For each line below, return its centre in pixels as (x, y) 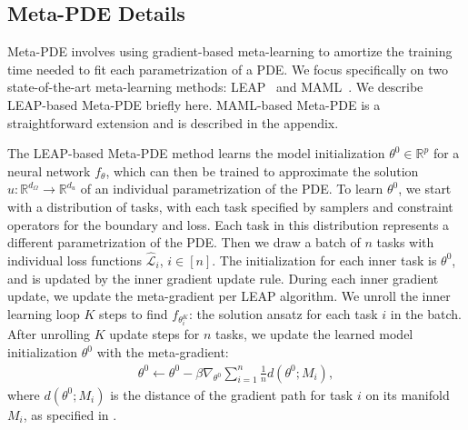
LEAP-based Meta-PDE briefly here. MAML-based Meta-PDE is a (194, 104)
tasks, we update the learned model (314, 334)
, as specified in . (70, 414)
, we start (425, 189)
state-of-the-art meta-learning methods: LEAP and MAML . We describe (215, 87)
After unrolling (49, 334)
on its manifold (408, 394)
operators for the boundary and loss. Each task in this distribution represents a (229, 224)
